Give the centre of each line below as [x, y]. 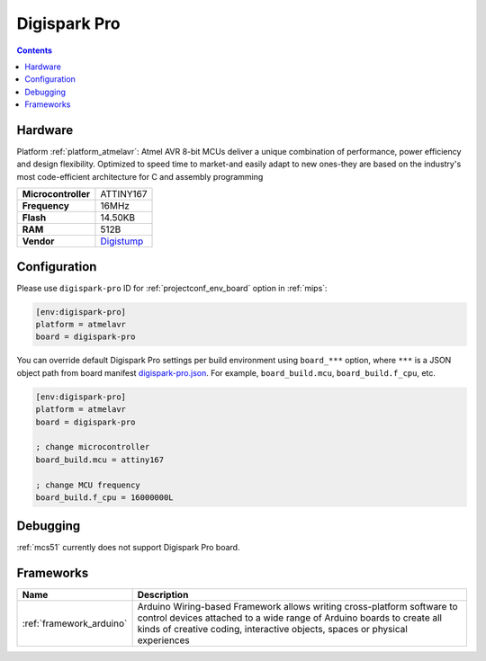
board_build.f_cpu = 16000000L [105, 497]
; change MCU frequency [88, 485]
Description [163, 595]
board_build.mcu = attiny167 [100, 460]
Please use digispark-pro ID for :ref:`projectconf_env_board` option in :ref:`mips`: [172, 288]
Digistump [122, 241]
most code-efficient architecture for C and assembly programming [140, 176]
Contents [35, 50]
